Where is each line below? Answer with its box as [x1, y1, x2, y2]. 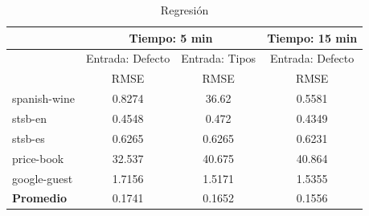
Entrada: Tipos [181, 50, 256, 67]
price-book [12, 149, 64, 166]
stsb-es [12, 129, 45, 146]
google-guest [12, 169, 73, 186]
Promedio [12, 190, 67, 206]
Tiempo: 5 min [129, 29, 213, 46]
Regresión [160, 2, 209, 18]
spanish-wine [12, 90, 75, 107]
